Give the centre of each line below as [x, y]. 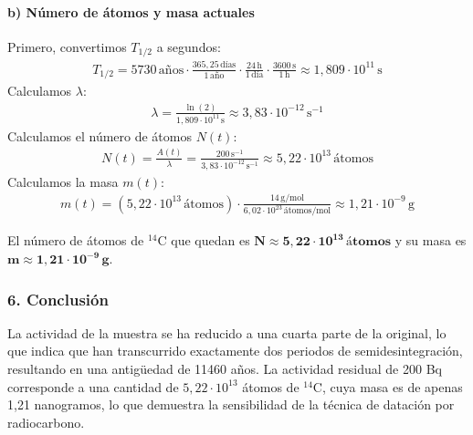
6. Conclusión [58, 299]
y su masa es [431, 240]
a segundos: [189, 46]
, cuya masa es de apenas [392, 386]
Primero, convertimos [67, 46]
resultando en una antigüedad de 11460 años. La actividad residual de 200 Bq [225, 369]
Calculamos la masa [63, 181]
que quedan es [210, 240]
